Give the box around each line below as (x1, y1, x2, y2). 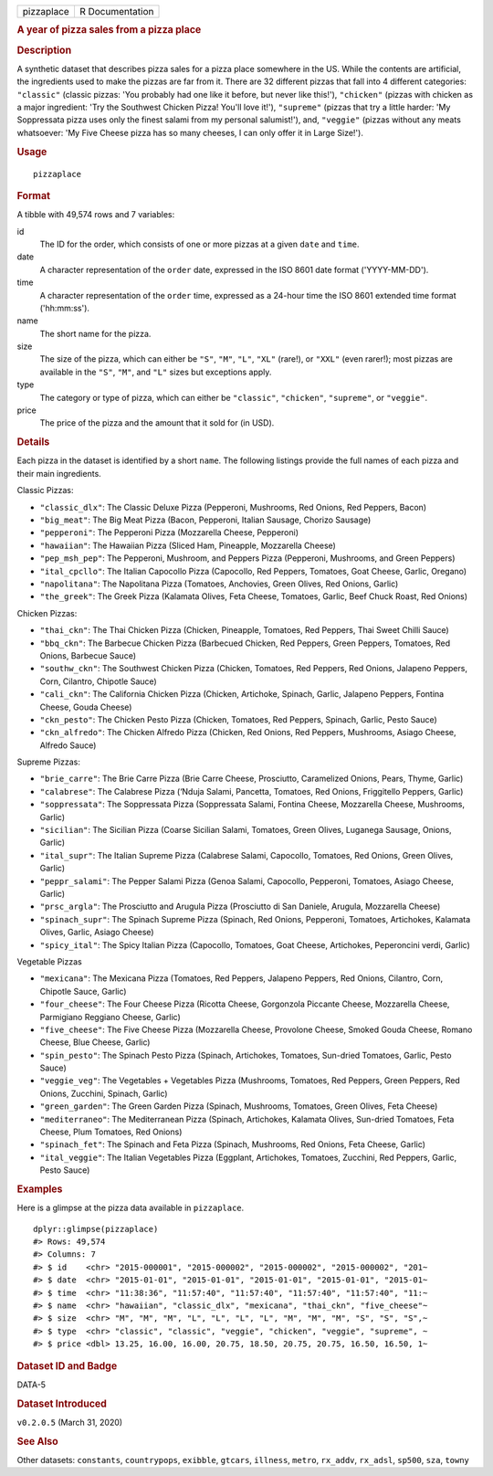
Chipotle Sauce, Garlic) (39, 986, 127, 996)
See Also (16, 1435, 58, 1448)
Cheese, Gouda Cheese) (39, 701, 132, 712)
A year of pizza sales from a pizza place (16, 24, 202, 37)
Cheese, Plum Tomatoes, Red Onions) (39, 1126, 183, 1137)
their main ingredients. (16, 468, 102, 479)
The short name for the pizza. (39, 328, 152, 339)
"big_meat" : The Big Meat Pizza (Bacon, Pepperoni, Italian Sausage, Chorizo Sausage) (39, 514, 372, 525)
